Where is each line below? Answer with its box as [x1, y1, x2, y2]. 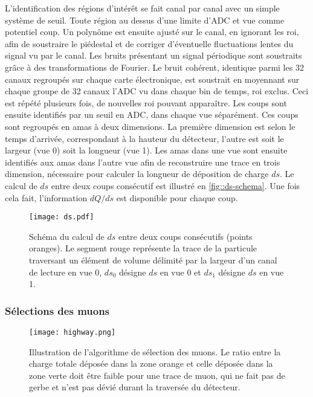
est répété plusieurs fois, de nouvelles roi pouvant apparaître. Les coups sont [5, 96, 287, 109]
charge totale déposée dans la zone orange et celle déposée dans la [29, 357, 273, 370]
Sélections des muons [5, 303, 110, 318]
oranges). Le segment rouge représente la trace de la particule [29, 242, 257, 254]
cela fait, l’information [5, 191, 88, 204]
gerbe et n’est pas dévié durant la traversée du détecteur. [29, 381, 240, 393]
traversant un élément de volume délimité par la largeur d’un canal [29, 253, 277, 266]
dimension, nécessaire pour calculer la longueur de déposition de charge [5, 167, 269, 180]
